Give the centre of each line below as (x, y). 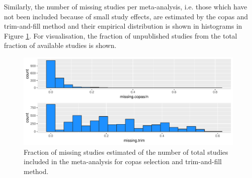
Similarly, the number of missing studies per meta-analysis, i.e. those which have (126, 6)
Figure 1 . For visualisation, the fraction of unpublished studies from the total (121, 35)
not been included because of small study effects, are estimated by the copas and (126, 16)
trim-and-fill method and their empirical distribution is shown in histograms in (123, 26)
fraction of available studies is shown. (60, 45)
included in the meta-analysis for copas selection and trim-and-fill (123, 161)
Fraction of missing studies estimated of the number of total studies (126, 152)
